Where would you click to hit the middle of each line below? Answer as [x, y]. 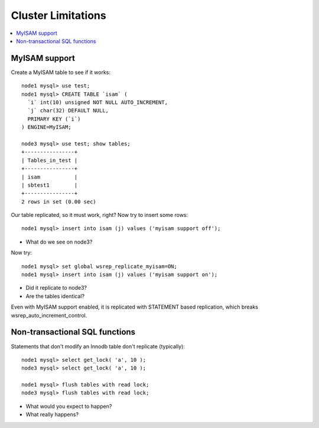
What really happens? [52, 414]
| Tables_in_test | [50, 160]
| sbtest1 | [50, 185]
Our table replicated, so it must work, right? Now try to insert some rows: [100, 215]
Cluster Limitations [58, 15]
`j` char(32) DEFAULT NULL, [68, 111]
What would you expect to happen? [69, 406]
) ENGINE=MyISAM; [46, 127]
